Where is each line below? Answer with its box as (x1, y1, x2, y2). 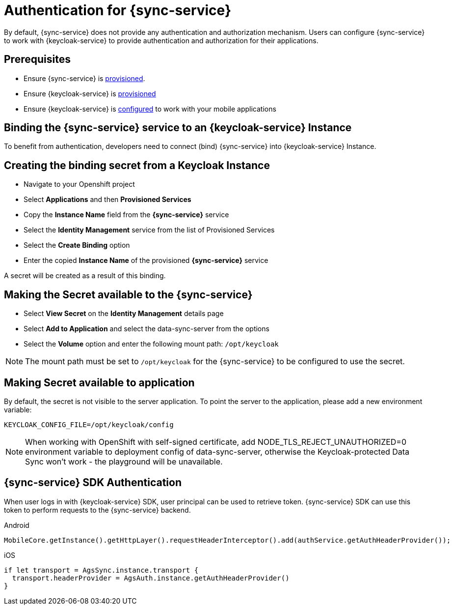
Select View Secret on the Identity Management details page (24, 309, 224, 318)
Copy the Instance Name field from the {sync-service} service (24, 210, 229, 219)
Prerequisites (4, 53, 71, 66)
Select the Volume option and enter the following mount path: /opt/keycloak (24, 340, 279, 348)
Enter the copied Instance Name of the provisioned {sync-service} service (24, 256, 268, 265)
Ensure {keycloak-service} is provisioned (24, 89, 156, 98)
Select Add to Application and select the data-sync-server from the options (24, 324, 269, 333)
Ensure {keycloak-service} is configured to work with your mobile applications (24, 104, 276, 113)
